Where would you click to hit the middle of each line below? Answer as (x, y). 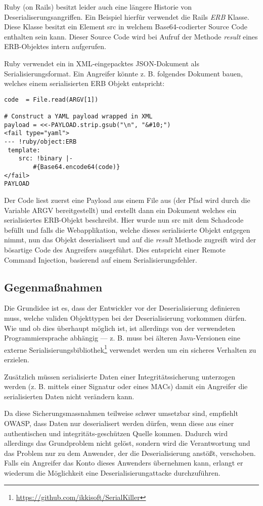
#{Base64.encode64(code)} (77, 167)
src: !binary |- (46, 159)
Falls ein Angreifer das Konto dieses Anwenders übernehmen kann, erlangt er (124, 463)
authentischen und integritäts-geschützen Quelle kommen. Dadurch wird (116, 433)
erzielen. (17, 359)
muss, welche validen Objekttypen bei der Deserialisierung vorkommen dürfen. (125, 318)
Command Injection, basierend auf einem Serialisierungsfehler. (101, 259)
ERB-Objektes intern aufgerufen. (55, 46)
